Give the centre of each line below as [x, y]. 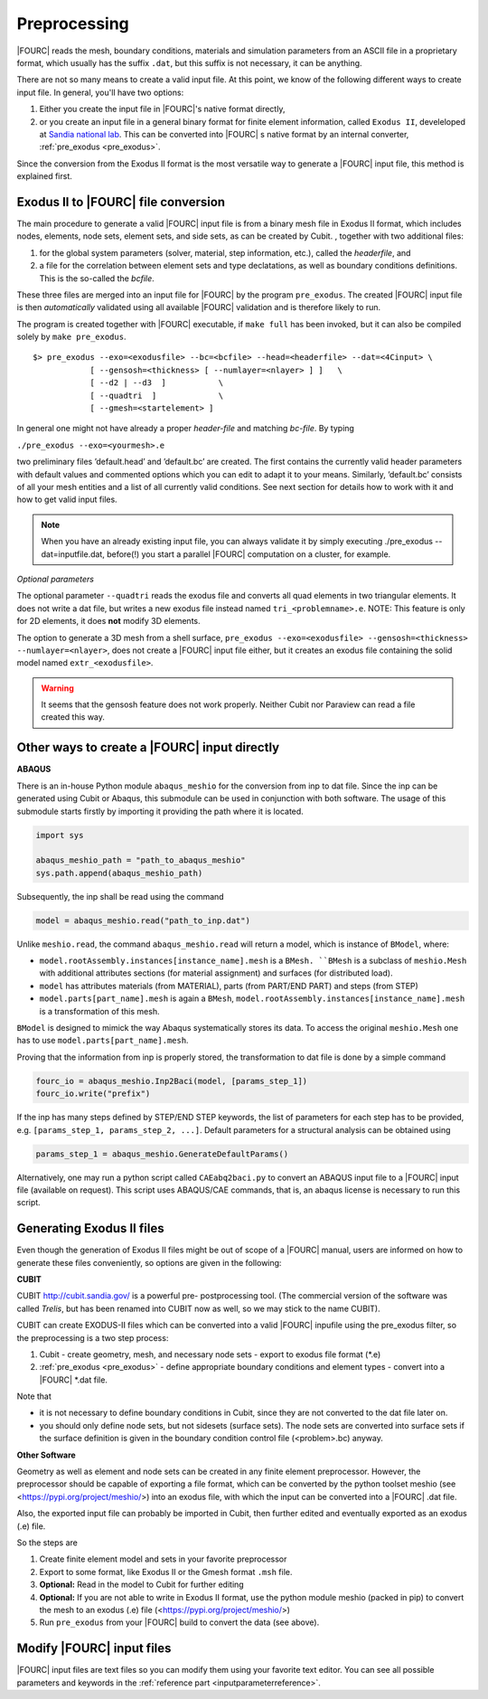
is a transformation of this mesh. [99, 1011]
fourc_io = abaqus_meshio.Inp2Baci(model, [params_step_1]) [172, 1081]
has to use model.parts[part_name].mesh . [103, 1041]
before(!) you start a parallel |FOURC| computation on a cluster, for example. [249, 554]
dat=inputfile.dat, [73, 554]
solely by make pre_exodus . [71, 337]
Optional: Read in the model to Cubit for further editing [141, 1585]
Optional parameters [56, 579]
